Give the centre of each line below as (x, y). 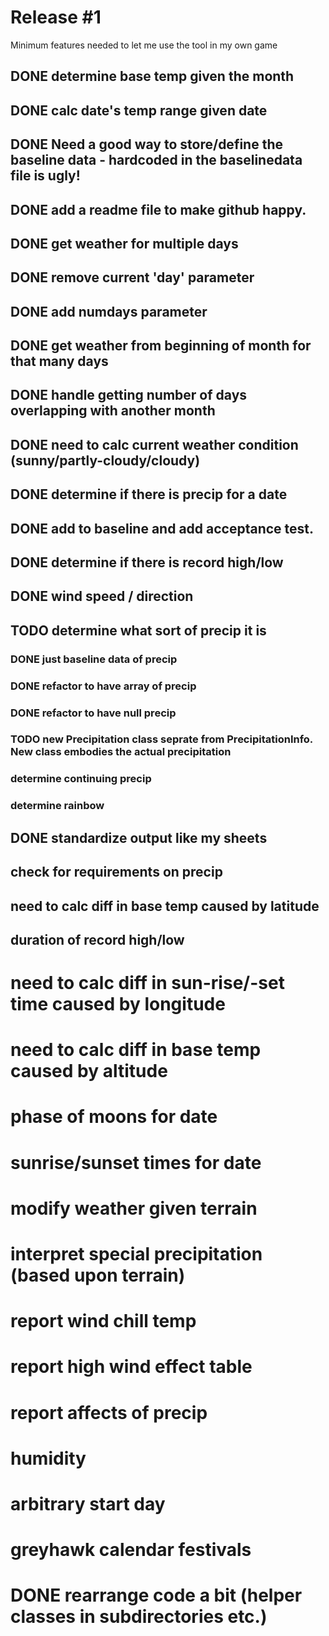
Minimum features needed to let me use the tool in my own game (144, 45)
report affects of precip (109, 1412)
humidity (48, 1458)
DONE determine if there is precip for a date (149, 494)
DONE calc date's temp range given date (139, 110)
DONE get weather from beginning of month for (161, 346)
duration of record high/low (97, 939)
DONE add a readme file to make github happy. (158, 209)
